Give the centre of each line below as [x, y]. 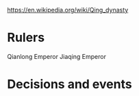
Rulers [26, 38]
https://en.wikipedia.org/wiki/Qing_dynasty [68, 10]
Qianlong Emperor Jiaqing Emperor [56, 56]
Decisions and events [69, 84]
